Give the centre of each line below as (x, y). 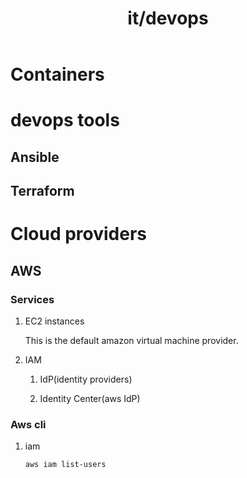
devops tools (65, 120)
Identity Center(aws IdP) (90, 399)
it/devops (168, 18)
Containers (57, 74)
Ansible (35, 157)
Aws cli (28, 424)
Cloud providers (79, 234)
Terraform (42, 191)
